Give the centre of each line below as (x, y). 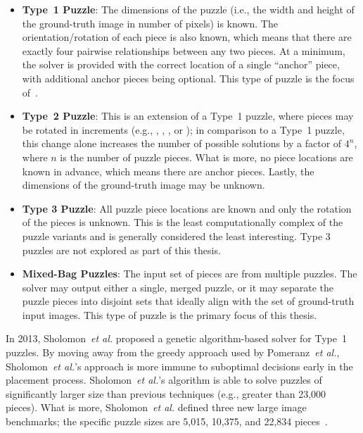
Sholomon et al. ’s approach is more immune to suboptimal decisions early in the (179, 366)
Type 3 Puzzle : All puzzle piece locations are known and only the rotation (187, 208)
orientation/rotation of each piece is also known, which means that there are (187, 37)
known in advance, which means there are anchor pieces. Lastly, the (168, 171)
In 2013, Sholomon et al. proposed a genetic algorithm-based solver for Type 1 (176, 338)
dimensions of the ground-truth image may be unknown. (144, 185)
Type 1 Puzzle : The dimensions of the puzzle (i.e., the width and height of (188, 9)
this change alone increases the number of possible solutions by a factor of (182, 143)
